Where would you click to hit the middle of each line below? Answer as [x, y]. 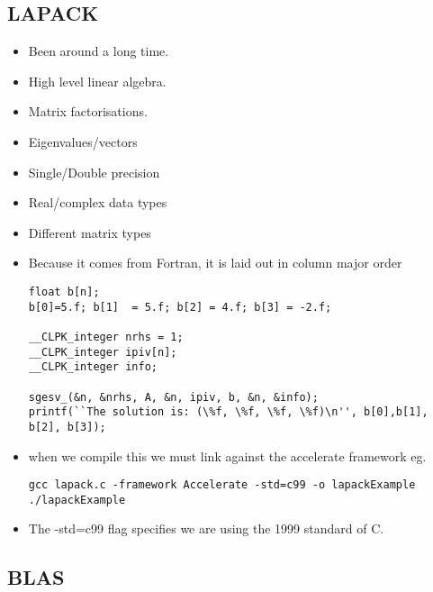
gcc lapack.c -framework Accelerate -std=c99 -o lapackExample [222, 485]
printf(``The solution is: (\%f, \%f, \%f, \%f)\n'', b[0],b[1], [228, 412]
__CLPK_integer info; [93, 367]
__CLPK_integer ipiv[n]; [103, 352]
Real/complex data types [98, 202]
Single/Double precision [94, 172]
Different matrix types [90, 232]
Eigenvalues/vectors [83, 141]
